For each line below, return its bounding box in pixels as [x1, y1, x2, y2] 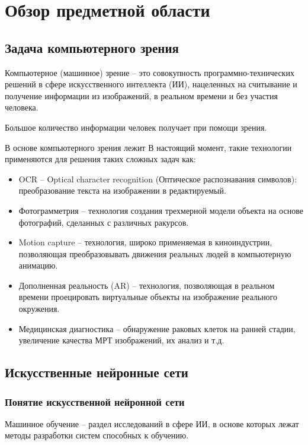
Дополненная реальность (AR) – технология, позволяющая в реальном [18, 279, 275, 291]
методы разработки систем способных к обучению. [5, 429, 189, 441]
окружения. [18, 302, 60, 315]
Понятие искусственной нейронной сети [5, 394, 185, 409]
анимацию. [18, 259, 58, 272]
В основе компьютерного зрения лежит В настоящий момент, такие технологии [5, 141, 292, 153]
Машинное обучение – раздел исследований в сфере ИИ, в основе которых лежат [5, 417, 299, 430]
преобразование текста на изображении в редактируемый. [18, 184, 226, 197]
